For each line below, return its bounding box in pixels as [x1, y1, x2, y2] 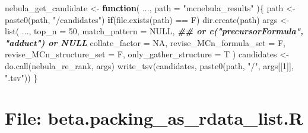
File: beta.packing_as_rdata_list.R [5, 106, 303, 130]
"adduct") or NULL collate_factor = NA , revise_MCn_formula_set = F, [5, 36, 285, 48]
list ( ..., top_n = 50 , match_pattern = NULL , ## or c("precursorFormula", [5, 25, 303, 37]
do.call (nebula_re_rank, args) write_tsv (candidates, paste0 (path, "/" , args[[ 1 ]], [5, 59, 294, 72]
